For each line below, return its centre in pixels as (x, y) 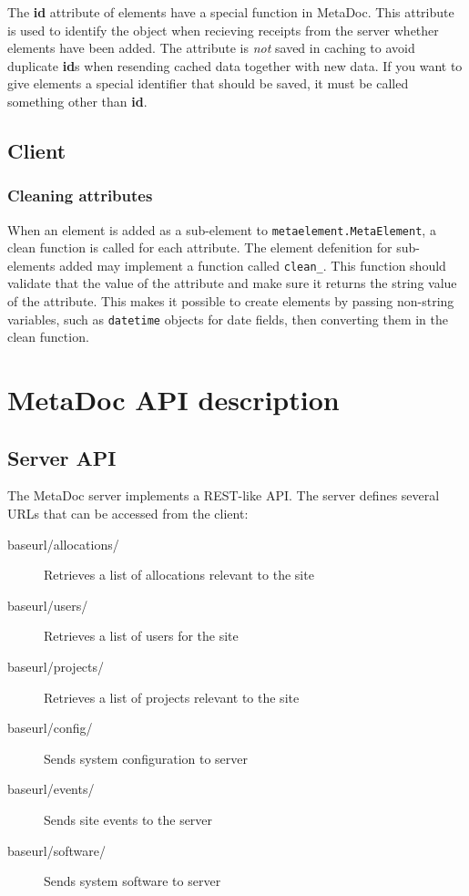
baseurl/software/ (56, 850)
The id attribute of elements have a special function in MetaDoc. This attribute (231, 12)
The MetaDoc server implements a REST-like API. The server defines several (224, 495)
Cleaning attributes (80, 196)
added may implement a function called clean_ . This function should (253, 265)
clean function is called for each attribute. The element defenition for (200, 247)
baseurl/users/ (48, 605)
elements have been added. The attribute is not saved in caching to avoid (211, 48)
